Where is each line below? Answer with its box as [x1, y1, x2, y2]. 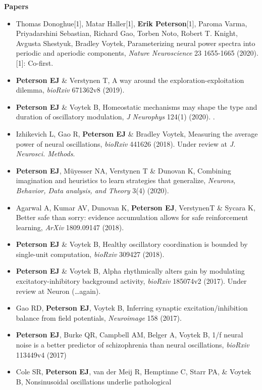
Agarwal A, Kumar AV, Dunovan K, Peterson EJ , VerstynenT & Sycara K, [16, 202, 255, 212]
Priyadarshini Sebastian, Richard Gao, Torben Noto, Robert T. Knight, [16, 28, 238, 38]
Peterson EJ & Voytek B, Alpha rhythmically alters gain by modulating [16, 266, 245, 276]
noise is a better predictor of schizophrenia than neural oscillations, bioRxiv [16, 339, 249, 350]
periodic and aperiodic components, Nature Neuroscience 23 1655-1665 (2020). [16, 48, 258, 58]
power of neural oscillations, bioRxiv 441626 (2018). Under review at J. [16, 138, 236, 149]
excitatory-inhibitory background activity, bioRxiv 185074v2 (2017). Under [16, 276, 247, 286]
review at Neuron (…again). [16, 285, 101, 296]
